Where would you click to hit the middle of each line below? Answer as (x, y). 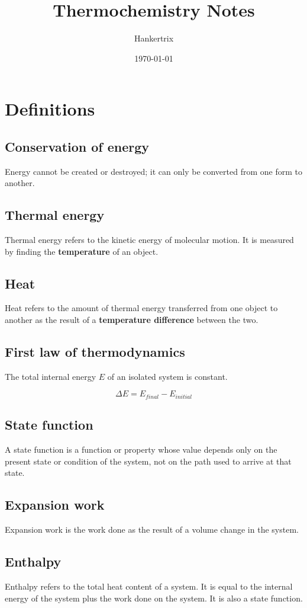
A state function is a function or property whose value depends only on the (141, 449)
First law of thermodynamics (95, 352)
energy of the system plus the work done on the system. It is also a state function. (154, 598)
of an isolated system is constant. (167, 376)
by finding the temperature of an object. (82, 251)
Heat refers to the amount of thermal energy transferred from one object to (141, 308)
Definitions (50, 109)
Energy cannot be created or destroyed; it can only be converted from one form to (153, 171)
